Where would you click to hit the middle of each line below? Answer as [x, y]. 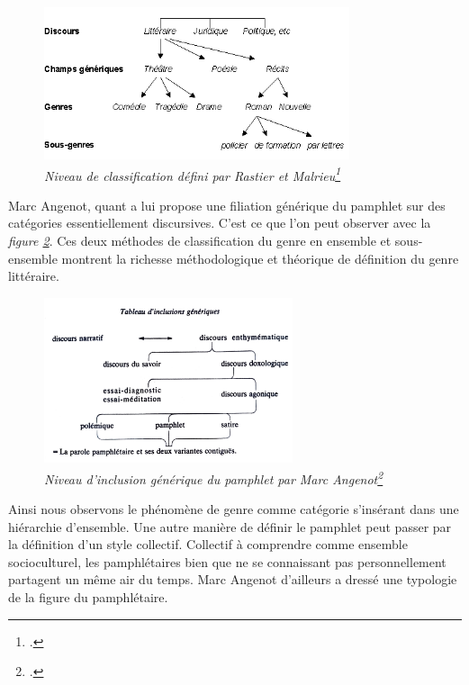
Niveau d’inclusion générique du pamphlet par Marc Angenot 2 [214, 477]
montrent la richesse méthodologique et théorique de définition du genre [260, 258]
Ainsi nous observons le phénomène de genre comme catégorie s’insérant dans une [234, 509]
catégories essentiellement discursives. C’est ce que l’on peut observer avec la [220, 223]
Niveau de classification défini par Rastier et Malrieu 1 [193, 174]
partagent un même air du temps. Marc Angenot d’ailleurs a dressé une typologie [233, 579]
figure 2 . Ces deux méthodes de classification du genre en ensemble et [200, 240]
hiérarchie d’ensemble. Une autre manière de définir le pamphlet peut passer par [230, 526]
